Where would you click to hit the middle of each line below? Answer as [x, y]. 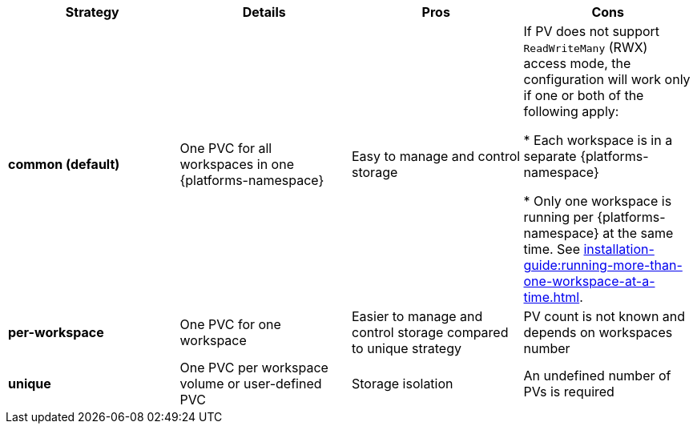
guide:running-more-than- [603, 265]
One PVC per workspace [254, 368]
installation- [619, 249]
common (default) [64, 164]
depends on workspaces [598, 332]
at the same [638, 233]
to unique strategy [407, 348]
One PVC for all [226, 148]
